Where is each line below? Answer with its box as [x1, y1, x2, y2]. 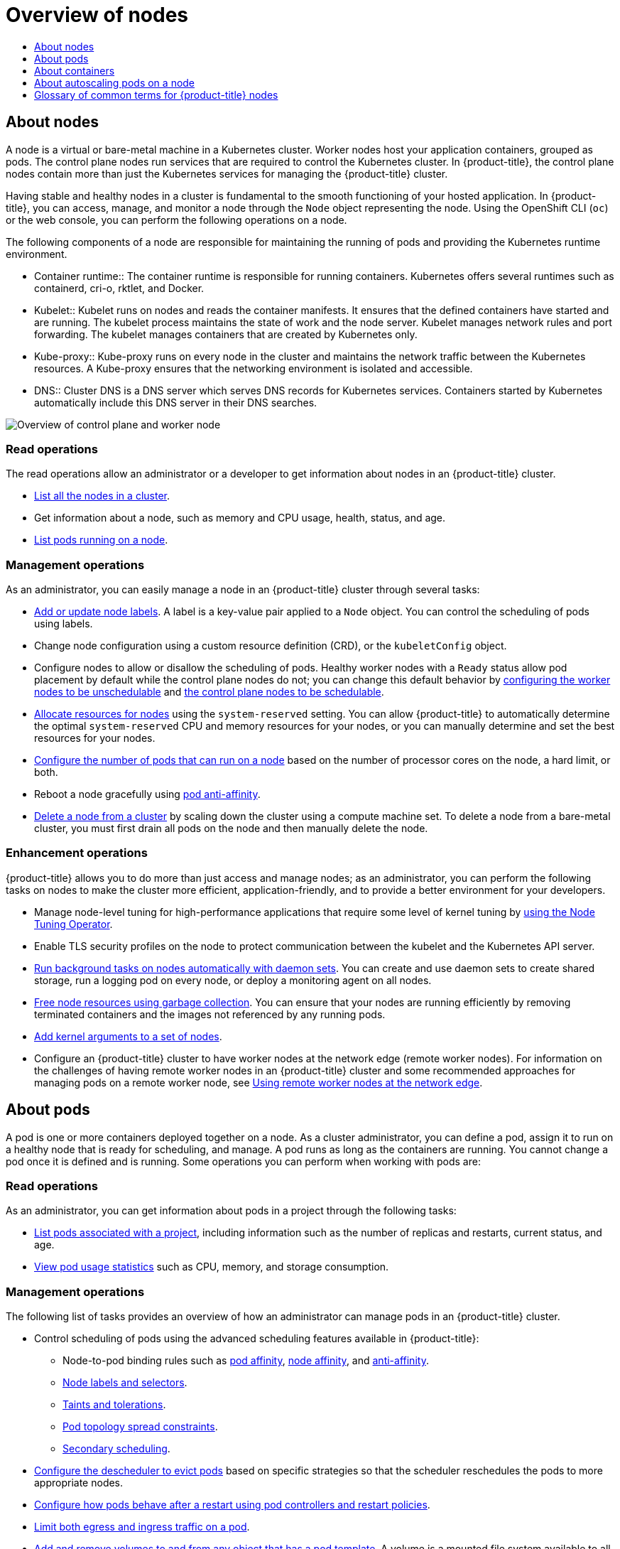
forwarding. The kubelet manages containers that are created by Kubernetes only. [34, 328, 418, 340]
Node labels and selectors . [62, 1376, 187, 1389]
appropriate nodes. [34, 1477, 124, 1489]
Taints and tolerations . [62, 1398, 166, 1411]
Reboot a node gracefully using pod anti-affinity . [34, 788, 261, 801]
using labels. [34, 617, 93, 630]
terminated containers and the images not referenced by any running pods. [34, 1008, 386, 1020]
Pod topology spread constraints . [62, 1420, 218, 1433]
